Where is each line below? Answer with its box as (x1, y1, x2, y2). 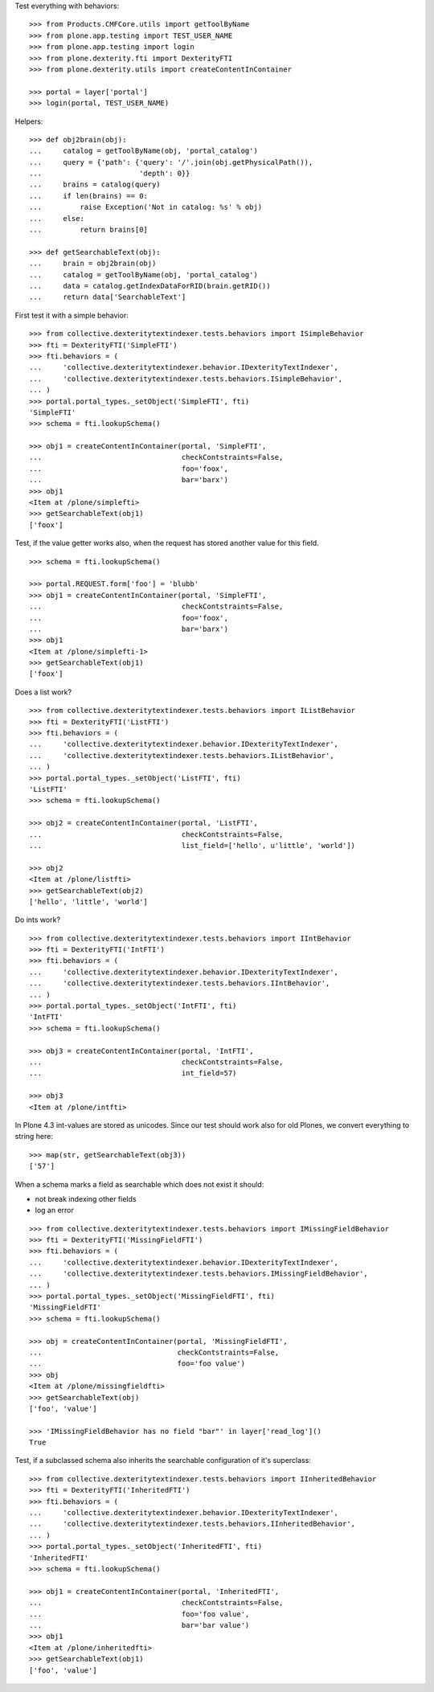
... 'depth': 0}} (29, 169, 190, 178)
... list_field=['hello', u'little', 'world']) (29, 841, 356, 850)
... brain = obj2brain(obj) (29, 259, 157, 268)
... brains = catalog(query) (29, 180, 161, 189)
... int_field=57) (29, 1069, 237, 1078)
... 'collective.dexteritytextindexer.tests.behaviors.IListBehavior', (29, 751, 334, 760)
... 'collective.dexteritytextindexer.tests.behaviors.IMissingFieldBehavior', (29, 1269, 369, 1278)
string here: (14, 1132, 54, 1141)
